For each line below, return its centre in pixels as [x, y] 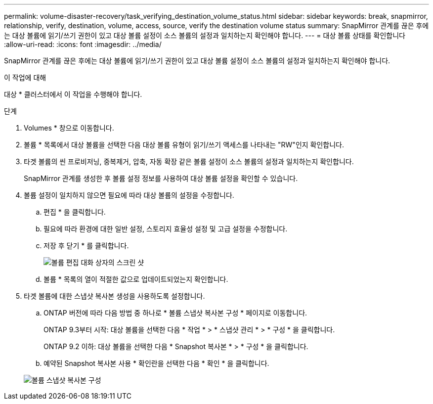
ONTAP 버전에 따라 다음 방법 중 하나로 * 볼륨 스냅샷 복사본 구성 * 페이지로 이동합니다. [175, 313]
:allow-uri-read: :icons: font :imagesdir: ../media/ [83, 44]
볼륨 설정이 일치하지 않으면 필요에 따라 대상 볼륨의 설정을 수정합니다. [129, 195]
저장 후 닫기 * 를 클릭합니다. [86, 246]
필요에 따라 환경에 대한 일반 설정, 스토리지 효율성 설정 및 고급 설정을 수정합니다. [166, 229]
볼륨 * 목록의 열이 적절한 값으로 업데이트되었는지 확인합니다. [136, 279]
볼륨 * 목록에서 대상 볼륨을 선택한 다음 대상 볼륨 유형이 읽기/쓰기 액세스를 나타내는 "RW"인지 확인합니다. [184, 145]
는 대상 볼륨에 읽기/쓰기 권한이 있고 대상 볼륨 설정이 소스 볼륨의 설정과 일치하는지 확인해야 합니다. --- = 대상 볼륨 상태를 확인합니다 [205, 35]
